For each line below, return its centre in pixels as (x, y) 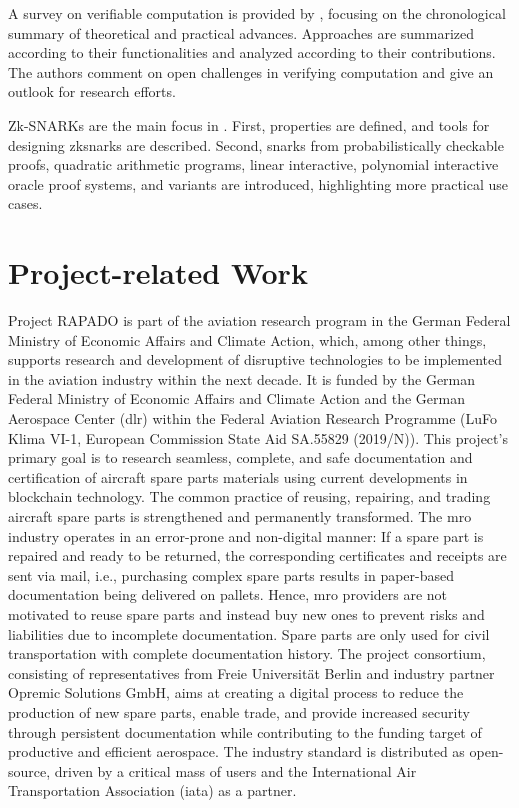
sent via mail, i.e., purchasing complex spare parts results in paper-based (231, 574)
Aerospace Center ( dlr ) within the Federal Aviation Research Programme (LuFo (253, 418)
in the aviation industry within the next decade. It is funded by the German (242, 378)
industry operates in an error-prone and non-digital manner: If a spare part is (246, 535)
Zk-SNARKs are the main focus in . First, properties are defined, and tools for (249, 124)
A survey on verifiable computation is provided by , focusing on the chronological (257, 13)
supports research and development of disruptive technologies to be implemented (255, 359)
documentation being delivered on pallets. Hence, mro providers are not (228, 594)
